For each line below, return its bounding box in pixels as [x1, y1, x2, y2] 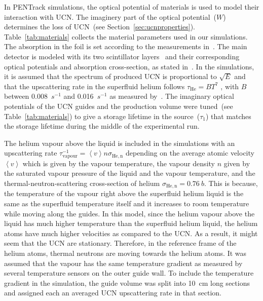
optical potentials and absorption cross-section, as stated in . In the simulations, [4, 61, 254, 71]
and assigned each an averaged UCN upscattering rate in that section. [4, 287, 221, 298]
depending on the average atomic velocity [125, 147, 254, 158]
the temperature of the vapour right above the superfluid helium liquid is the [4, 188, 244, 199]
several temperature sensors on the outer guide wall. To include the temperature [4, 268, 254, 278]
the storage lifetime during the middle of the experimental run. [4, 121, 200, 131]
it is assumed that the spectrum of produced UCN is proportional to [4, 71, 217, 82]
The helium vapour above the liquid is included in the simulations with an [4, 137, 235, 148]
